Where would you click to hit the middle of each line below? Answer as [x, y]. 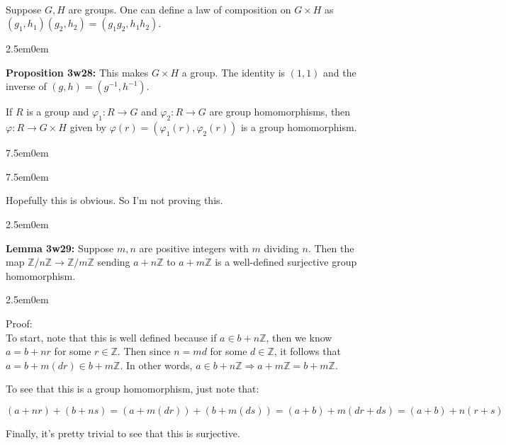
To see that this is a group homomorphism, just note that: [133, 389]
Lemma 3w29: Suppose [60, 248]
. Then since [144, 351]
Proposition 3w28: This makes [77, 72]
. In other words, [156, 365]
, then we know [299, 337]
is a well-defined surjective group [286, 262]
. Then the [331, 248]
